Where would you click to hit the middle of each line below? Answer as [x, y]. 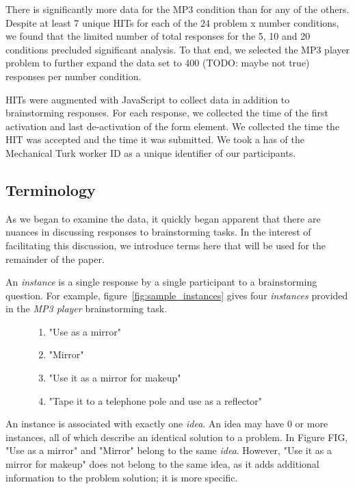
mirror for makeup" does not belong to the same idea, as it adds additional [162, 464]
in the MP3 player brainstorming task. [87, 309]
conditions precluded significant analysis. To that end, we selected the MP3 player [178, 49]
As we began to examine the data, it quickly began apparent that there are [163, 218]
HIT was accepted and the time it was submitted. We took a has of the [155, 139]
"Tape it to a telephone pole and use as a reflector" [156, 400]
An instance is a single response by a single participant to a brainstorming [161, 282]
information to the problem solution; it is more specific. [122, 477]
